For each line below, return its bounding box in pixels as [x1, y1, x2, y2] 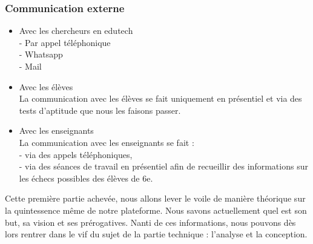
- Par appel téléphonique [19, 36, 111, 48]
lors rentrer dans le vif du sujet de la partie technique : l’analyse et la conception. [5, 228, 308, 240]
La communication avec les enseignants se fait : [19, 136, 194, 148]
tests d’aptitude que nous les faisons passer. [19, 104, 181, 116]
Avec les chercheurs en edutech [19, 24, 133, 37]
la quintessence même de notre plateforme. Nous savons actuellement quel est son [5, 203, 307, 216]
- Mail [19, 60, 42, 72]
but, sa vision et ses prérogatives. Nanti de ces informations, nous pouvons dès [5, 216, 296, 228]
